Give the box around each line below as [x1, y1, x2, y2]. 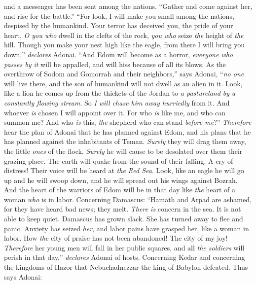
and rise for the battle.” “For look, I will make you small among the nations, [4, 10, 234, 21]
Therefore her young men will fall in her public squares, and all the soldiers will [4, 242, 245, 252]
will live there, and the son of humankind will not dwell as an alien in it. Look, [4, 78, 243, 88]
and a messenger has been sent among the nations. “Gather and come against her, [4, 1, 253, 11]
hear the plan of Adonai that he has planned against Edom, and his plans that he [4, 126, 251, 137]
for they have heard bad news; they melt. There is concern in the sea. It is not [4, 204, 241, 214]
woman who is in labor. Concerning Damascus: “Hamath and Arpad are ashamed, [4, 194, 252, 204]
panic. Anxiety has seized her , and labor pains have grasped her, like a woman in [4, 223, 249, 233]
